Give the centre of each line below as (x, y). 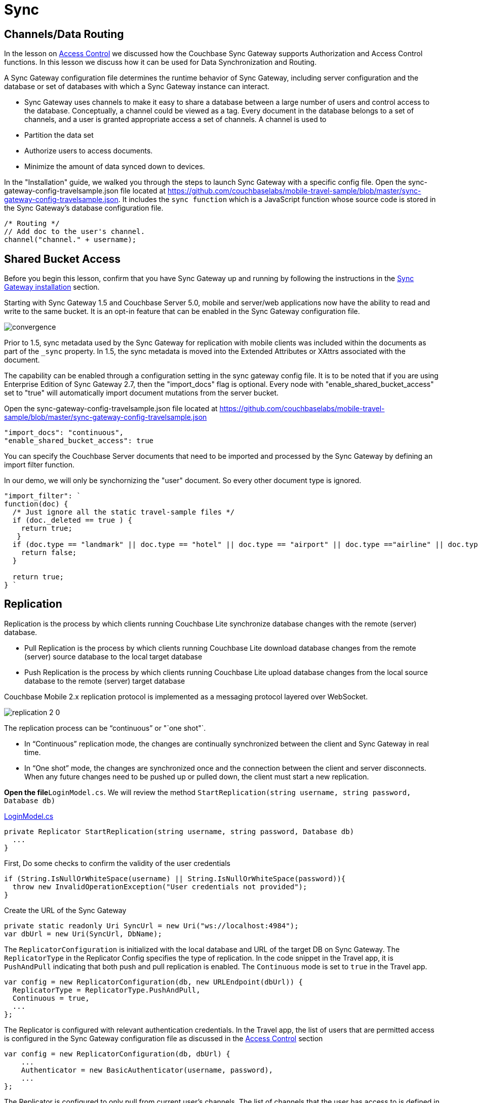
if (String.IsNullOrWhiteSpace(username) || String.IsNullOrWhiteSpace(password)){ (175, 878)
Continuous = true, (51, 998)
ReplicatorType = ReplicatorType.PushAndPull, (106, 990)
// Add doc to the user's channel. (75, 232)
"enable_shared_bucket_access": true (79, 441)
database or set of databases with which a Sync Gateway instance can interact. (137, 87)
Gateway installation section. (52, 287)
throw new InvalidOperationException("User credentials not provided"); (160, 887)
